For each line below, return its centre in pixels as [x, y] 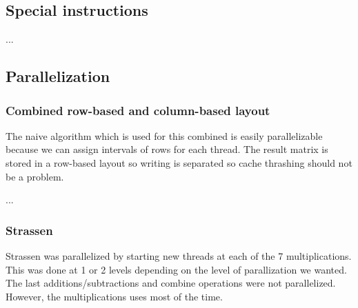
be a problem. [35, 176]
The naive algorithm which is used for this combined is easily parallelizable [164, 135]
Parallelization [58, 76]
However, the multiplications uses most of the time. [114, 296]
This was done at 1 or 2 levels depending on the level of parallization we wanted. [176, 269]
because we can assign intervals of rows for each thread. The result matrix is [167, 149]
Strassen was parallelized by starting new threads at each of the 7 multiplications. [179, 255]
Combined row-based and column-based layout [138, 110]
